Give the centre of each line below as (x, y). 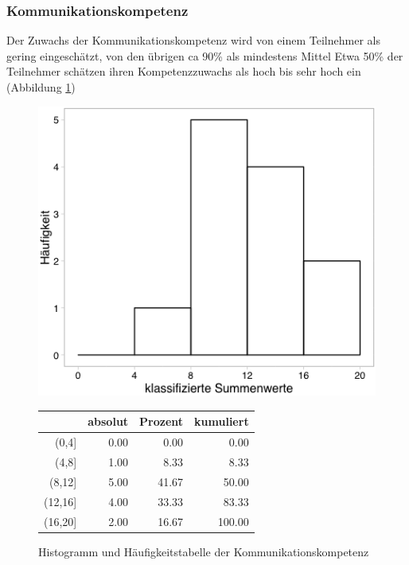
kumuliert (222, 421)
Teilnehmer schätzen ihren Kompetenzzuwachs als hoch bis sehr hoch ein (184, 71)
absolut (108, 421)
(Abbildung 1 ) (41, 87)
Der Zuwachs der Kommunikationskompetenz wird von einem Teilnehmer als (193, 40)
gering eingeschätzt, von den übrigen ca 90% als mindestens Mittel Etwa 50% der (205, 55)
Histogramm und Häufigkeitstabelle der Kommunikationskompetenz (204, 551)
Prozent (162, 421)
